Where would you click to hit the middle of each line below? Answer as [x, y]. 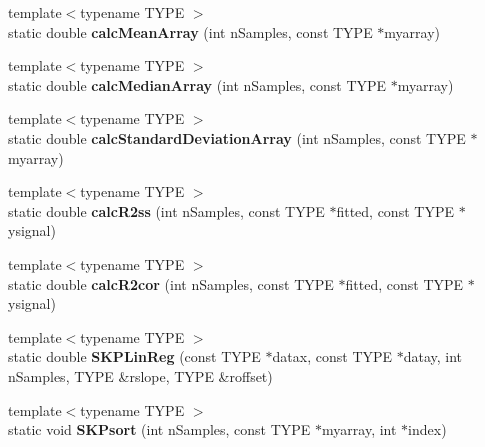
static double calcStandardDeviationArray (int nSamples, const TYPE [237, 137]
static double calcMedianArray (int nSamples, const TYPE [197, 84]
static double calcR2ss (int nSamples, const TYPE [166, 210]
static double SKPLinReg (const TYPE [134, 356]
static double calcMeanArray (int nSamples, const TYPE [190, 31]
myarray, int [359, 429]
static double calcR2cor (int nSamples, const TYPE [171, 283]
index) [427, 429]
